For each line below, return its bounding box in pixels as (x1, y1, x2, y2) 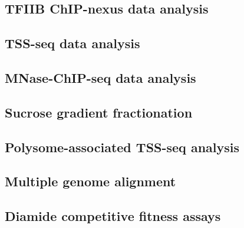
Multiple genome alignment (5, 172, 176, 190)
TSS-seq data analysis (5, 34, 140, 52)
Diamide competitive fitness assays (5, 207, 221, 225)
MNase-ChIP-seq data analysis (5, 68, 196, 86)
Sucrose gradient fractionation (5, 103, 193, 121)
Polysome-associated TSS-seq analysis (5, 138, 240, 156)
